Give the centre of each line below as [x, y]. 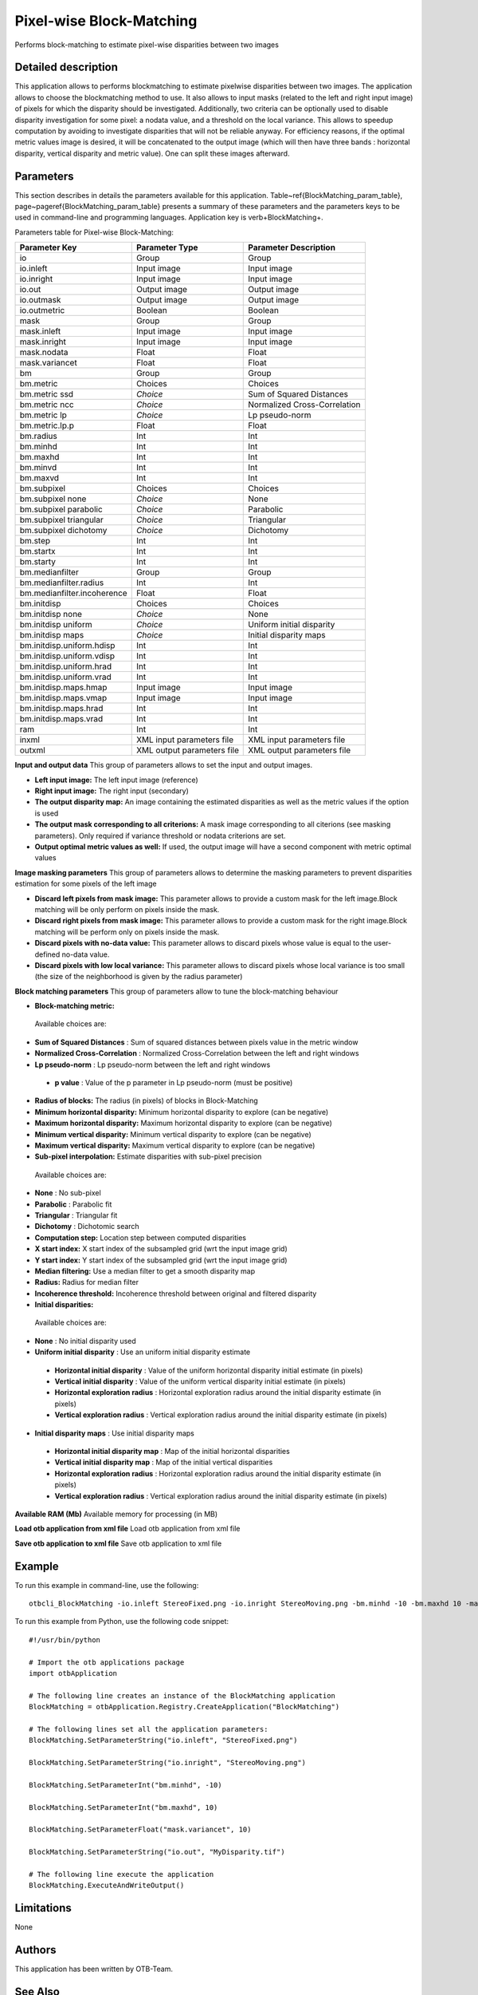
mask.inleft [40, 331]
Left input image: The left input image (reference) [116, 780]
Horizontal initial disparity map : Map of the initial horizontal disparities [172, 1451]
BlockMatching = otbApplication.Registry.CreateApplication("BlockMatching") [184, 1707]
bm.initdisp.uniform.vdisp [67, 656]
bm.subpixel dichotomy [63, 531]
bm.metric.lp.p [47, 425]
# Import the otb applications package [107, 1662]
